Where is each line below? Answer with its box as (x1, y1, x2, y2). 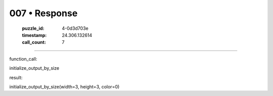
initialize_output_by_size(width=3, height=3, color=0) (9, 83, 120, 89)
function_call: (9, 56, 37, 62)
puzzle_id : (22, 25, 44, 31)
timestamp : (22, 32, 47, 38)
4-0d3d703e (62, 25, 88, 31)
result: (9, 74, 23, 80)
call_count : (22, 39, 47, 45)
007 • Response (9, 8, 78, 19)
